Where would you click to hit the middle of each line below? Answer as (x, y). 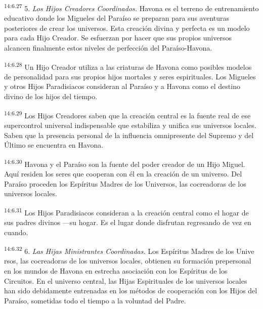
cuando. (16, 232)
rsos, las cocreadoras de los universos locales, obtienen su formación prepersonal (128, 261)
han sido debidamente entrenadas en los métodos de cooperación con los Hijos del (131, 291)
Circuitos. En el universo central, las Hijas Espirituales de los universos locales (126, 280)
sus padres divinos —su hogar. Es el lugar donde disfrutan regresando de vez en (128, 222)
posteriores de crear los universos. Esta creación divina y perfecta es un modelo (127, 28)
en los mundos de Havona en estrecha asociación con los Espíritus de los (116, 271)
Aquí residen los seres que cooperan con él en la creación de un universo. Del (123, 173)
